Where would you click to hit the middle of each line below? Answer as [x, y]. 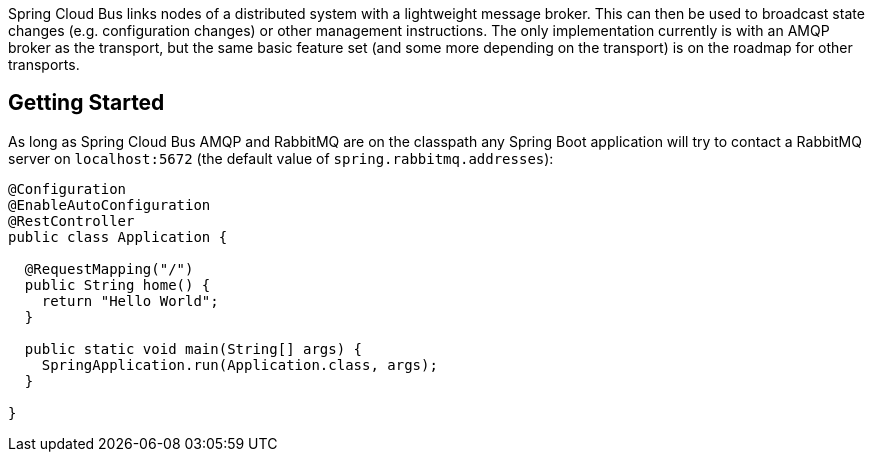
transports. [44, 64]
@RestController [71, 220]
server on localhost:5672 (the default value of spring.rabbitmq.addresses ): [281, 158]
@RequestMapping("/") [109, 268]
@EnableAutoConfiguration [109, 204]
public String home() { [117, 284]
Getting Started [86, 103]
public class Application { [118, 236]
